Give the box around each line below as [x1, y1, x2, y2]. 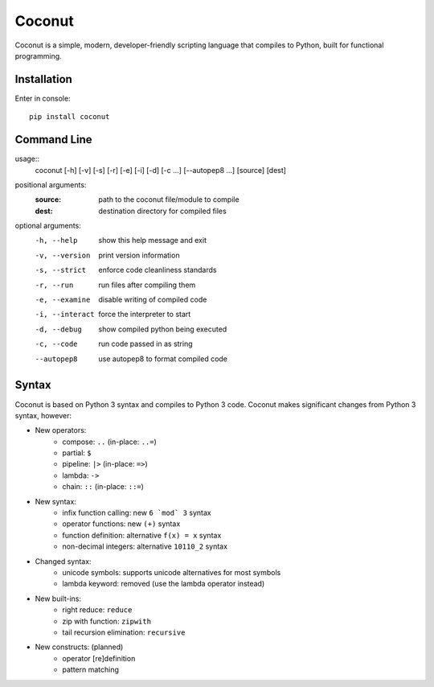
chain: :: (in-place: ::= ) [62, 482, 145, 492]
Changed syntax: [35, 556, 92, 566]
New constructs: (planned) [35, 642, 124, 652]
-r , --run [35, 280, 74, 290]
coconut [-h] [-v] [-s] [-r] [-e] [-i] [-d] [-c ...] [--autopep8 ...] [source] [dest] [35, 165, 287, 175]
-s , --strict [35, 265, 87, 275]
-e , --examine [35, 295, 91, 305]
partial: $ [62, 448, 92, 458]
